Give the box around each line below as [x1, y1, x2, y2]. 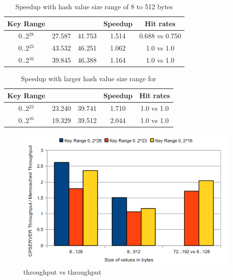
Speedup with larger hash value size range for [21, 73, 156, 84]
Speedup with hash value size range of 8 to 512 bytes [15, 1, 173, 11]
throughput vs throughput [23, 267, 101, 277]
